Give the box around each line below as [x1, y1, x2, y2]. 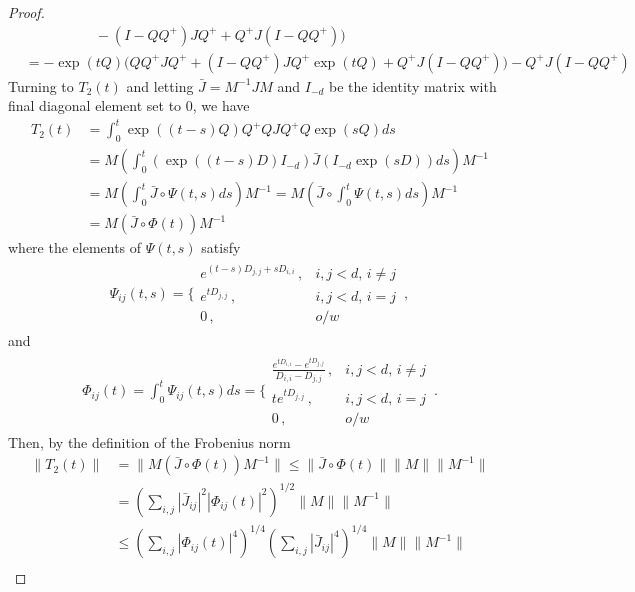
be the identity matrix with [329, 75, 497, 96]
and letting [126, 75, 194, 96]
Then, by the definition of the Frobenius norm [8, 431, 291, 452]
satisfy [201, 237, 241, 258]
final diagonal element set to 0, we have [8, 95, 250, 116]
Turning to [8, 75, 74, 96]
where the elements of [8, 237, 142, 258]
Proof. [8, 2, 45, 22]
